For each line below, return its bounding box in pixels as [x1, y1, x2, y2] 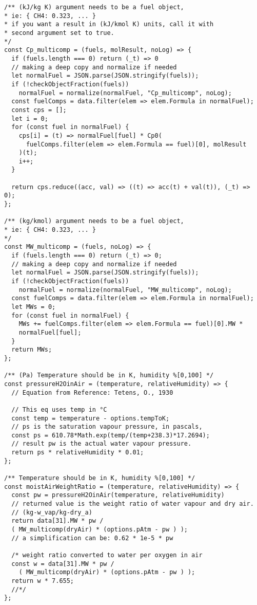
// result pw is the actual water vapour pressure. [11, 440, 192, 448]
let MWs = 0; [11, 303, 56, 310]
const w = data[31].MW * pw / [11, 560, 114, 567]
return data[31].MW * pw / [11, 517, 104, 525]
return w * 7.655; [11, 577, 74, 584]
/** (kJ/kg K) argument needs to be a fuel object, [4, 4, 184, 11]
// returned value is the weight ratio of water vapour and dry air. [11, 500, 254, 508]
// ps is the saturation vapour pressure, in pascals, [11, 423, 203, 431]
